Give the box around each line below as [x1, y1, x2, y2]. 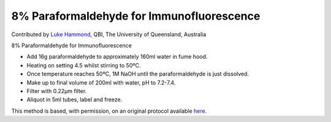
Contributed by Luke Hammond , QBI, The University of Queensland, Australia [11, 31, 207, 38]
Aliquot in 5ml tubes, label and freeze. [26, 96, 123, 104]
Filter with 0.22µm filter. [26, 87, 87, 94]
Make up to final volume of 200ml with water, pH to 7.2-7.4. [26, 78, 176, 86]
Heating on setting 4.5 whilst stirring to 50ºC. [26, 61, 141, 69]
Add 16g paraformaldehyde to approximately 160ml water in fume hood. [26, 53, 208, 61]
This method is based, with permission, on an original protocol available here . [11, 107, 207, 115]
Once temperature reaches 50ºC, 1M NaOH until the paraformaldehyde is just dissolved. [26, 71, 249, 78]
